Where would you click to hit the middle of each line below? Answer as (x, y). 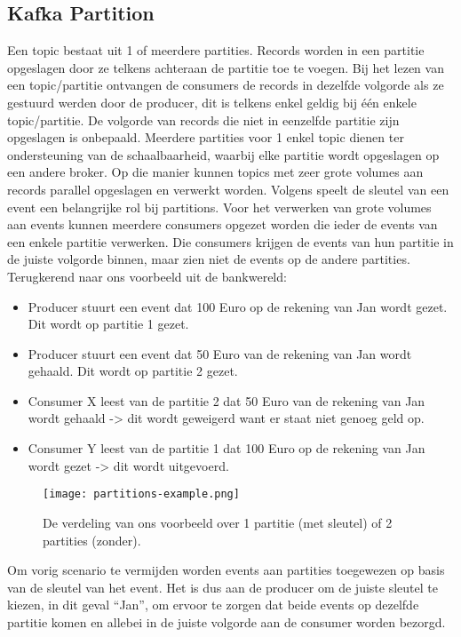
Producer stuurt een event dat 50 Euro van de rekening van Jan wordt (220, 353)
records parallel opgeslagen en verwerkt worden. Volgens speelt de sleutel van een (228, 189)
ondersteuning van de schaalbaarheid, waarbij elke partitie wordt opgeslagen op (223, 154)
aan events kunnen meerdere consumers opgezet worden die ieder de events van (223, 224)
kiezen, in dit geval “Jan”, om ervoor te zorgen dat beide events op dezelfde (213, 605)
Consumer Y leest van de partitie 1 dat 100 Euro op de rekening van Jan (227, 448)
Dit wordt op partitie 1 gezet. (108, 324)
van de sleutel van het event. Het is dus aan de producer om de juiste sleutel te (223, 587)
